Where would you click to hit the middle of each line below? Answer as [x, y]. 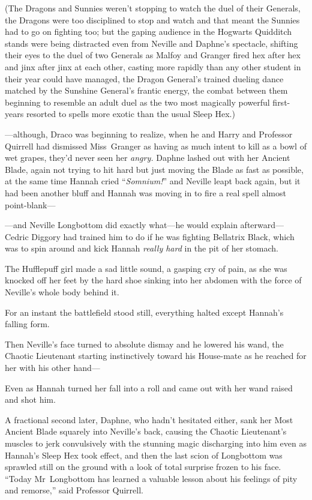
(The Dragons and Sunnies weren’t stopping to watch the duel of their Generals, [153, 8]
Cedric [17, 236]
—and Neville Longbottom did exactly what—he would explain [121, 225]
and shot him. [30, 399]
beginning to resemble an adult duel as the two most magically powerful [137, 102]
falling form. [27, 324]
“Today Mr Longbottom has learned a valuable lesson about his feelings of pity [151, 478]
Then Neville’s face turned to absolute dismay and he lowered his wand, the [144, 344]
